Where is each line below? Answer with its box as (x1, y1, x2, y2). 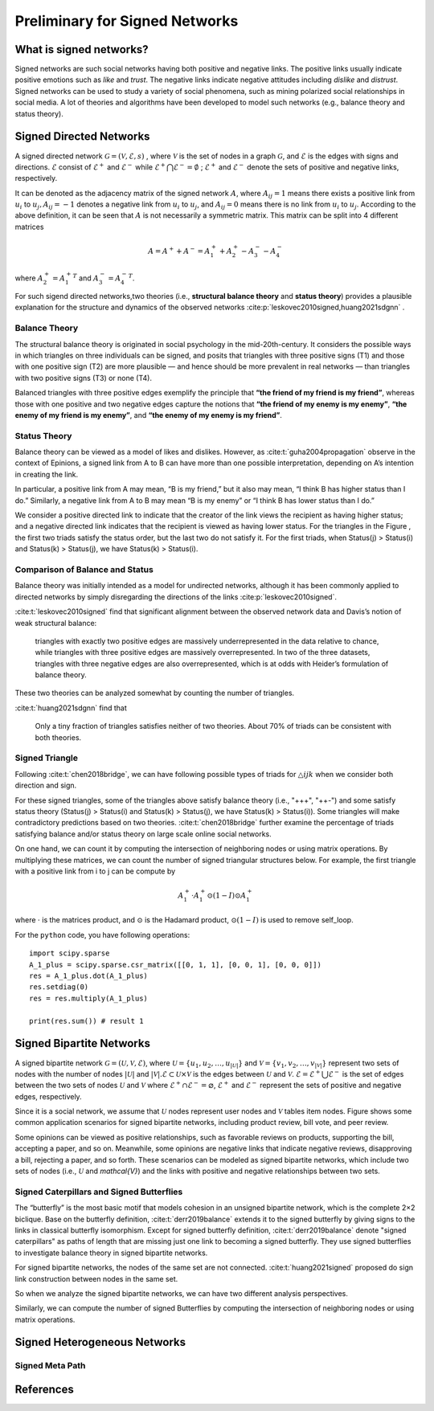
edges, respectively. (14, 1091, 82, 1101)
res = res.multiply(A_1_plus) (29, 993, 149, 1003)
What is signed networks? (14, 43, 149, 56)
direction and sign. (14, 780, 77, 791)
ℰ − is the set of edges (328, 1069, 404, 1078)
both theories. (35, 732, 82, 742)
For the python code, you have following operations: (14, 930, 190, 939)
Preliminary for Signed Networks (14, 12, 239, 30)
